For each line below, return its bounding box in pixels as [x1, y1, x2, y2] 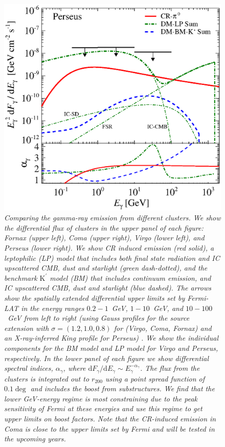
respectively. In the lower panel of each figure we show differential [4, 352, 209, 363]
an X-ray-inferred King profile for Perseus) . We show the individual [4, 332, 218, 343]
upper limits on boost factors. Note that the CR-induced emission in [4, 413, 216, 424]
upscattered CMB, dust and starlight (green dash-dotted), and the [4, 262, 208, 273]
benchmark [4, 272, 37, 283]
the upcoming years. [4, 433, 66, 444]
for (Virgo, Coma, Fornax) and [114, 322, 212, 333]
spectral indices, [4, 363, 53, 373]
